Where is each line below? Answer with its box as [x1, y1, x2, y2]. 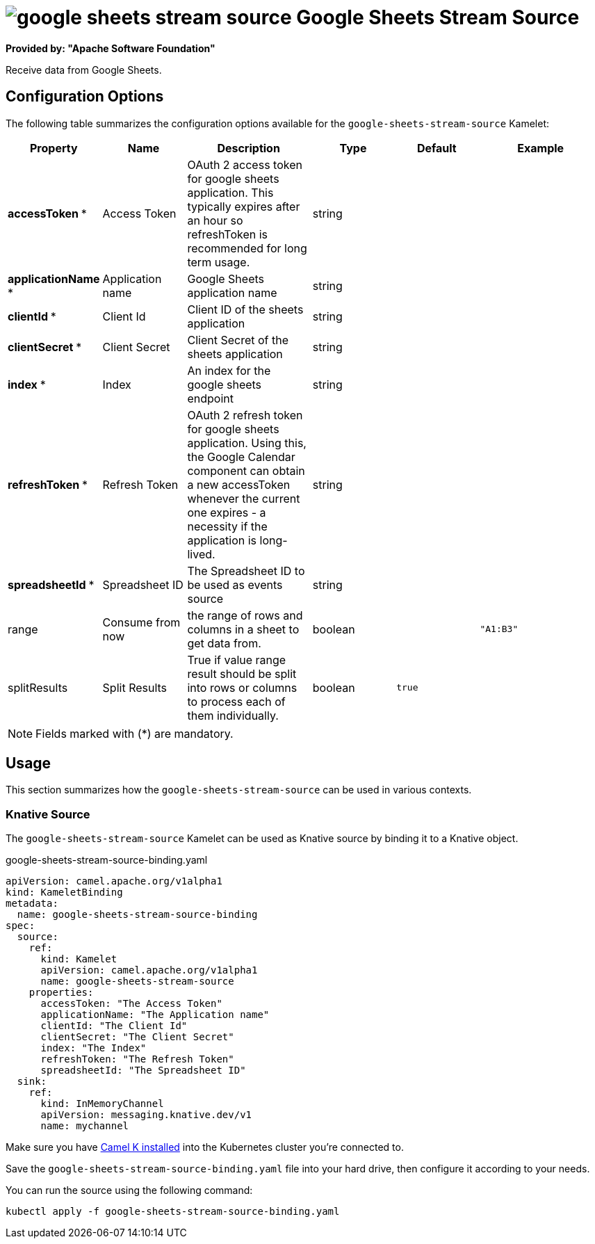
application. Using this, [187, 435, 307, 450]
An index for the [187, 363, 271, 378]
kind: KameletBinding [6, 887, 123, 898]
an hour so [187, 213, 243, 227]
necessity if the [187, 519, 268, 533]
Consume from [102, 615, 181, 629]
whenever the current [187, 491, 300, 506]
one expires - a [187, 505, 266, 519]
